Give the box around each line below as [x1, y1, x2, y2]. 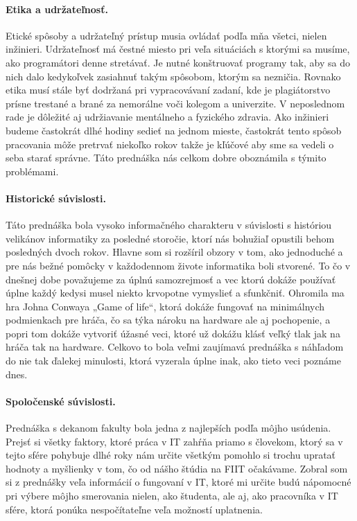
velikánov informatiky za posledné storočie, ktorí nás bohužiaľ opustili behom [6, 231, 335, 245]
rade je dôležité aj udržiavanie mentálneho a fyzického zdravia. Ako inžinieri [6, 109, 329, 124]
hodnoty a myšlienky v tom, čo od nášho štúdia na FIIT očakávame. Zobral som [6, 461, 348, 475]
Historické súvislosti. [6, 191, 107, 205]
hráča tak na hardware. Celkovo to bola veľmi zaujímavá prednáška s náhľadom [6, 339, 344, 354]
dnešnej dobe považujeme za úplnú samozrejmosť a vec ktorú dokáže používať [6, 272, 336, 286]
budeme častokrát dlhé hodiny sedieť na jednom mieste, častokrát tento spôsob [6, 123, 342, 137]
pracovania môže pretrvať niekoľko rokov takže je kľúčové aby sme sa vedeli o [6, 136, 334, 151]
